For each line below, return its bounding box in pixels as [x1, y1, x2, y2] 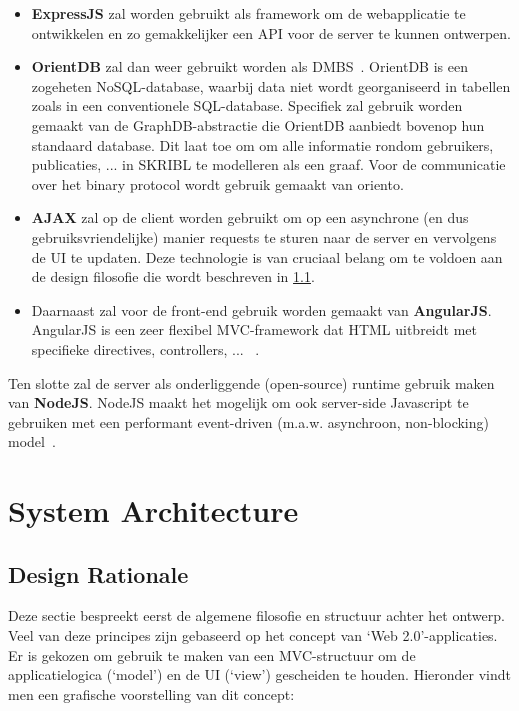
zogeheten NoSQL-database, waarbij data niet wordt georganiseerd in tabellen [31, 75, 511, 96]
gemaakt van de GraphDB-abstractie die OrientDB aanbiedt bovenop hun [31, 114, 485, 135]
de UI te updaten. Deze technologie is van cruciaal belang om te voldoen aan [31, 246, 503, 267]
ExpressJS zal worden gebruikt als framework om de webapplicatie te [31, 3, 466, 23]
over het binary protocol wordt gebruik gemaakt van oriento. [31, 173, 404, 194]
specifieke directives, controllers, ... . [31, 338, 260, 359]
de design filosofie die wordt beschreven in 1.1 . [31, 266, 315, 287]
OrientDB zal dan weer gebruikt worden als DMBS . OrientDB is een [31, 56, 468, 77]
